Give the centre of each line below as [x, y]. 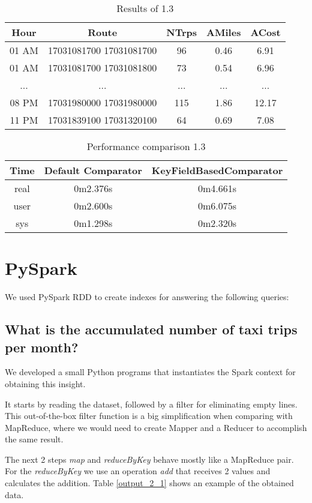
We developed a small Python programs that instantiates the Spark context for [150, 372]
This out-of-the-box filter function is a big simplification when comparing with [149, 416]
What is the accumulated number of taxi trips [151, 329]
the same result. [34, 439]
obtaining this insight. [45, 383]
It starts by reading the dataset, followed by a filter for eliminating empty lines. [151, 404]
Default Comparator [93, 170]
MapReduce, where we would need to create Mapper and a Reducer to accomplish [156, 427]
